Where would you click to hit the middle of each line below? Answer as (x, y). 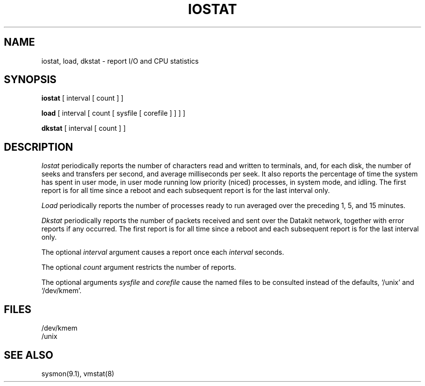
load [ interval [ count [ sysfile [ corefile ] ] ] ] (113, 113)
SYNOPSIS (30, 80)
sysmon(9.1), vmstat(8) (78, 373)
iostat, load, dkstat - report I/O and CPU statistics (120, 61)
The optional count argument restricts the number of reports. (139, 267)
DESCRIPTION (39, 147)
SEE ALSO (29, 355)
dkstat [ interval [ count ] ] (84, 128)
